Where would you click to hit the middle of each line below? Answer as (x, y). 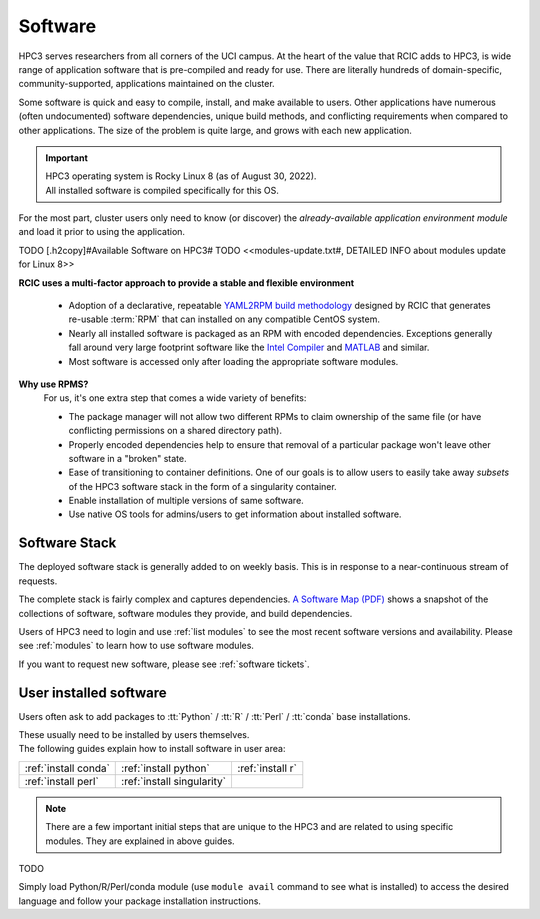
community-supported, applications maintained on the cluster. (146, 84)
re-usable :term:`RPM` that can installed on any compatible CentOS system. (224, 319)
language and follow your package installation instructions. (140, 901)
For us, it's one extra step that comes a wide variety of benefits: (175, 398)
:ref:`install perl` (61, 781)
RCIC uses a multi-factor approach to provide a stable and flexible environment (186, 282)
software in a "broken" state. (127, 458)
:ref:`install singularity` (174, 781)
